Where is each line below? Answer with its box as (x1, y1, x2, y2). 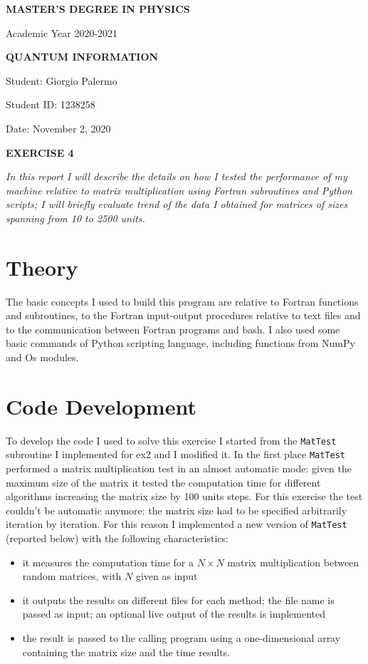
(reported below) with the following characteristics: (6, 531, 228, 546)
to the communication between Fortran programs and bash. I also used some (6, 321, 340, 336)
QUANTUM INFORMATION (6, 49, 159, 64)
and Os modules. (6, 350, 79, 365)
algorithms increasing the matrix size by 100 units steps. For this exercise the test (6, 489, 363, 504)
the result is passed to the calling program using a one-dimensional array (22, 631, 341, 645)
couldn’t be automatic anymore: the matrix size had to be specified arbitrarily (6, 502, 347, 517)
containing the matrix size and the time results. (22, 644, 230, 659)
